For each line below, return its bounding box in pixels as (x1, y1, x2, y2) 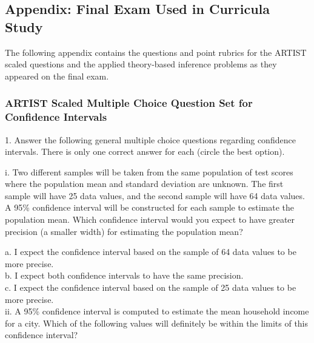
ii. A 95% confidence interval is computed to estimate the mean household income (5, 305, 309, 318)
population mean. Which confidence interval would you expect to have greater (5, 213, 295, 226)
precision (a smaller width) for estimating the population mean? (5, 225, 243, 237)
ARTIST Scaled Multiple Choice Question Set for (5, 95, 253, 110)
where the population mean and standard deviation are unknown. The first (5, 177, 284, 190)
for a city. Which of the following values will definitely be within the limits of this (5, 316, 309, 329)
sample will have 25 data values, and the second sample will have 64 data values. (5, 189, 305, 202)
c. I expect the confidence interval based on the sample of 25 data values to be (5, 281, 296, 294)
